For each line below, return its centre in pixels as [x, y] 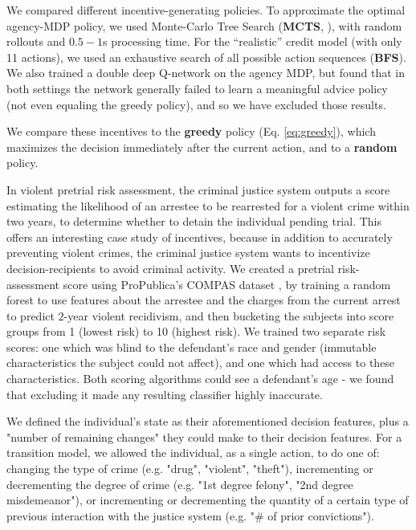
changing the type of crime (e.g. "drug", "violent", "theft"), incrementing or [190, 469]
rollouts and [36, 41]
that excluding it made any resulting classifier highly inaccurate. [165, 394]
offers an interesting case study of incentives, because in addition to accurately [200, 236]
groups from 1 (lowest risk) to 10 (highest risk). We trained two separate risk [196, 331]
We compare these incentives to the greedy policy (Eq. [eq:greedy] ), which [191, 131]
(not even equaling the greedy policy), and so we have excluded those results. [196, 104]
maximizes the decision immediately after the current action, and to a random [202, 147]
